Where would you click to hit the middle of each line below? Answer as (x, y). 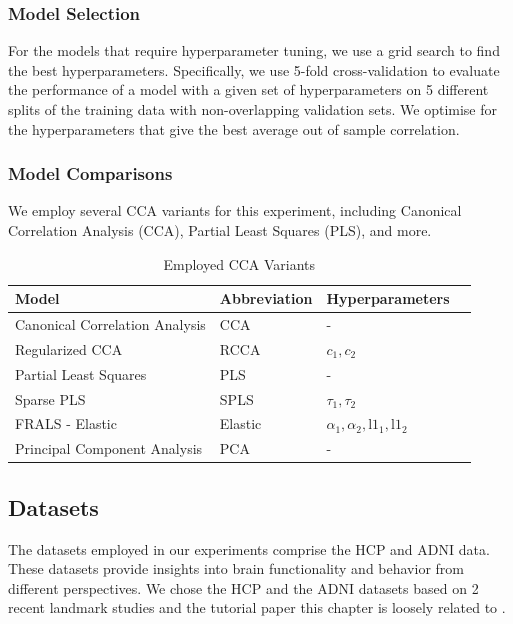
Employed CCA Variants (239, 263)
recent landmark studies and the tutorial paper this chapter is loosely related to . (257, 607)
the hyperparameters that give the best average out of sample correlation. (234, 128)
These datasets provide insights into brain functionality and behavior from (236, 568)
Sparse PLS (50, 398)
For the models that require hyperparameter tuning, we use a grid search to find (254, 50)
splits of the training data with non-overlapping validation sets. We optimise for (252, 109)
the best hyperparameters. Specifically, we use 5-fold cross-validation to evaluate (254, 69)
